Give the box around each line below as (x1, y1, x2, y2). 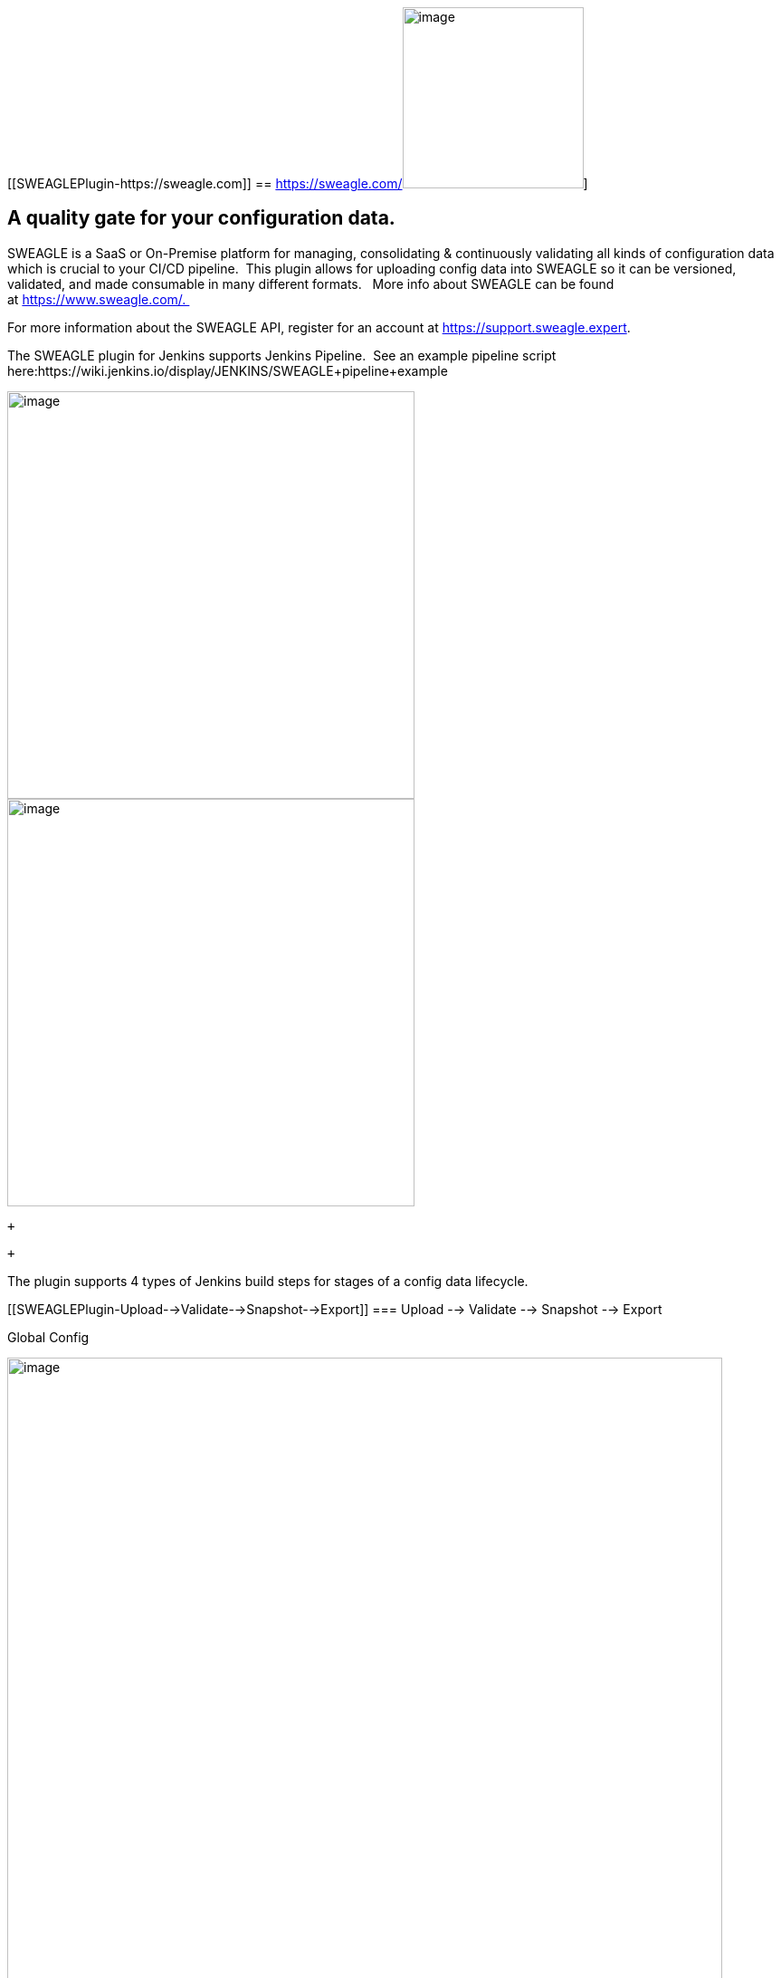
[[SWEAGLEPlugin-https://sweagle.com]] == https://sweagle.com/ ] (7, 176, 588, 191)
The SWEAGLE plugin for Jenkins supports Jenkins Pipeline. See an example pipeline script (7, 347, 557, 363)
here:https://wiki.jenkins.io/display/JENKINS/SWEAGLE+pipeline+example (7, 362, 448, 379)
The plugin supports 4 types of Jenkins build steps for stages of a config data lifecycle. (7, 1272, 529, 1289)
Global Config (7, 1329, 90, 1345)
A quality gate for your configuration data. (7, 206, 395, 230)
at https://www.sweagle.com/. (7, 291, 186, 307)
